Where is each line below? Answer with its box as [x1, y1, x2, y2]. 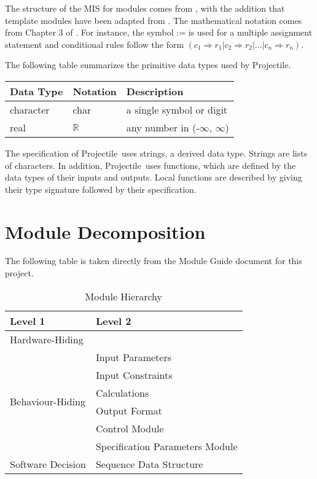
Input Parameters [95, 349, 171, 364]
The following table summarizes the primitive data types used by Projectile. [5, 58, 291, 71]
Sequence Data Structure [95, 456, 203, 471]
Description [126, 84, 184, 98]
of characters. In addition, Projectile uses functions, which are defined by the [5, 158, 296, 171]
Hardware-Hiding [10, 332, 84, 346]
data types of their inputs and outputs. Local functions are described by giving [5, 171, 302, 184]
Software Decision [10, 456, 86, 471]
